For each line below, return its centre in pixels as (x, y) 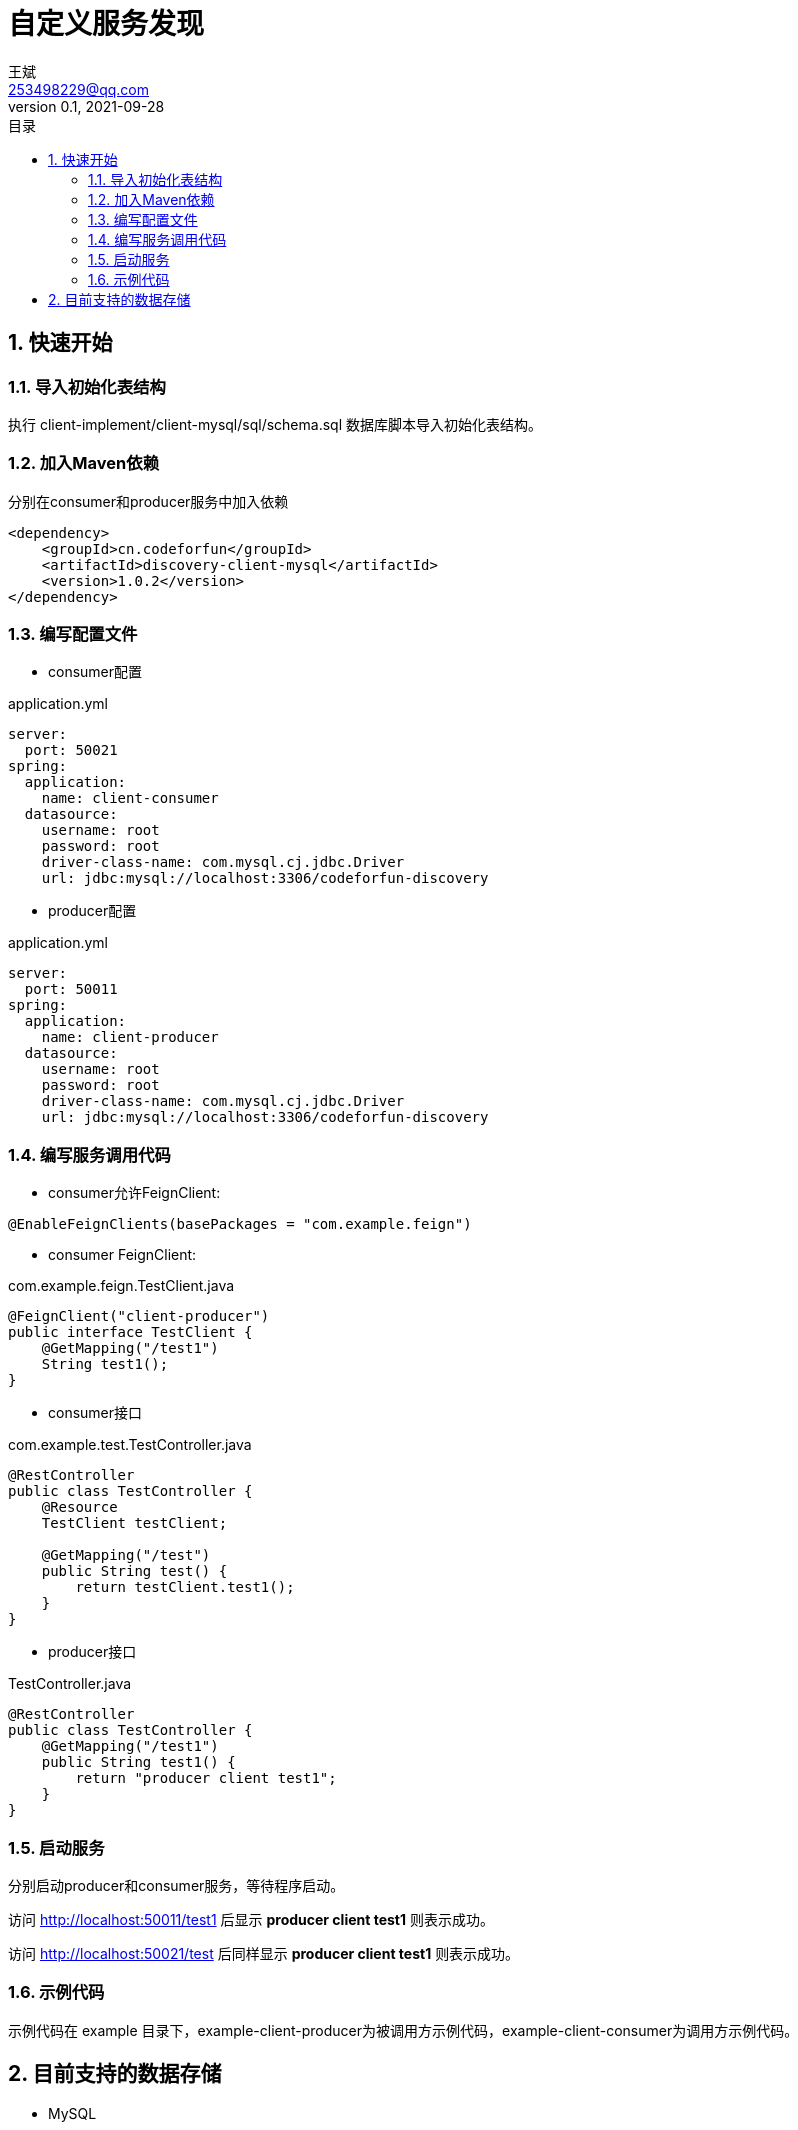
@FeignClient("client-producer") (139, 1316)
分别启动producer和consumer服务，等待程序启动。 (176, 1885)
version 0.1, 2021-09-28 (86, 106)
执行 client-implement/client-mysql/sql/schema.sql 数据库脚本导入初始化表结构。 (275, 424)
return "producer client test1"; (206, 1778)
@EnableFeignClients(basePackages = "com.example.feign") (240, 1224)
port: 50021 (71, 750)
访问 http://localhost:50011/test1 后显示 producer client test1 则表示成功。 (251, 1919)
